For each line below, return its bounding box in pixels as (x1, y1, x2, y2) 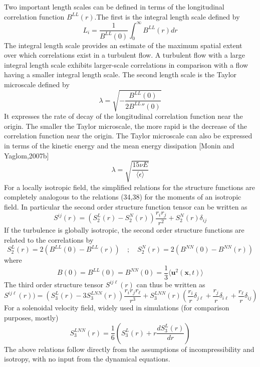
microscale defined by (4, 79, 70, 89)
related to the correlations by (4, 234, 94, 245)
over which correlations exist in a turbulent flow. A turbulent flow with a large (4, 50, 245, 60)
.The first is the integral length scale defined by (94, 11, 240, 22)
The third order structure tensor (4, 279, 103, 289)
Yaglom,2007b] (4, 150, 49, 160)
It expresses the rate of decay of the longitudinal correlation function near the (4, 111, 243, 121)
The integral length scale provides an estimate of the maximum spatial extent (4, 40, 242, 50)
